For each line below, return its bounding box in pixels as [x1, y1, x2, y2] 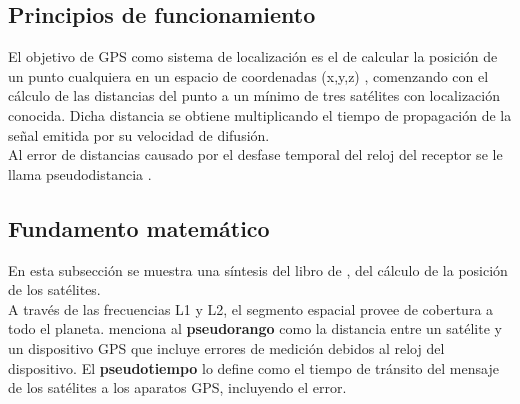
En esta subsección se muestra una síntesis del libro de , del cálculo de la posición [8, 259, 508, 280]
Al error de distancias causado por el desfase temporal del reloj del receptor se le [8, 144, 503, 165]
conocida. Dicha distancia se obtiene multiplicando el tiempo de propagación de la [8, 104, 512, 125]
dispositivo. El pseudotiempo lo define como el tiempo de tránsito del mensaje [8, 357, 499, 378]
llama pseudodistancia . [8, 163, 152, 184]
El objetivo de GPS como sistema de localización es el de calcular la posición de [8, 46, 498, 67]
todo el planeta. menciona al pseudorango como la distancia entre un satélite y [8, 318, 502, 339]
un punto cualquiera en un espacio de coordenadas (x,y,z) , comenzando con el [8, 65, 489, 86]
